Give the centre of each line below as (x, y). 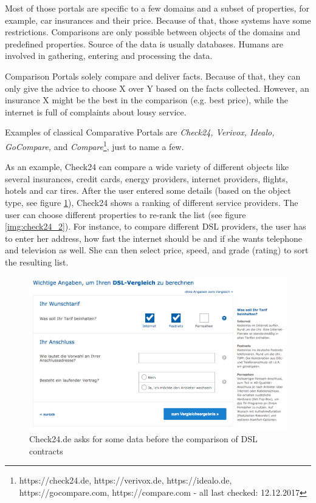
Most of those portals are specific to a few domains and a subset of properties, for (157, 8)
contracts (46, 450)
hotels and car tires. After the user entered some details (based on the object (148, 190)
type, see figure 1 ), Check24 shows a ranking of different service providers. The (152, 202)
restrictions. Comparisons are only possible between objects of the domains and (153, 32)
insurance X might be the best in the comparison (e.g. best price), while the (146, 100)
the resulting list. (37, 262)
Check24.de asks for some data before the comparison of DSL (143, 438)
